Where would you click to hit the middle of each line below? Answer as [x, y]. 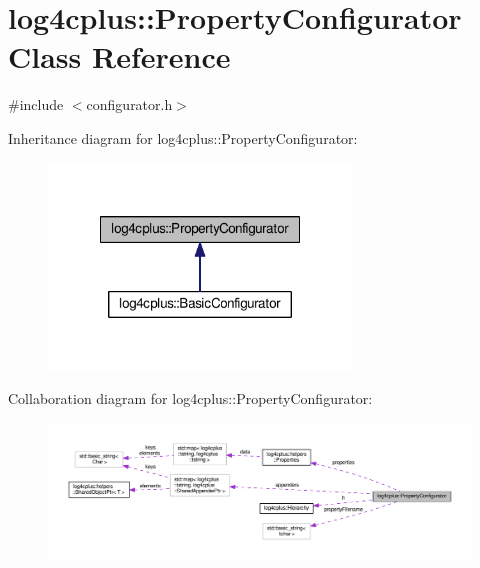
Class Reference [119, 56]
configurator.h [129, 104]
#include [36, 104]
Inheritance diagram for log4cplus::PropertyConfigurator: [183, 137]
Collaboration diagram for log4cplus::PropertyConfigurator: [190, 398]
